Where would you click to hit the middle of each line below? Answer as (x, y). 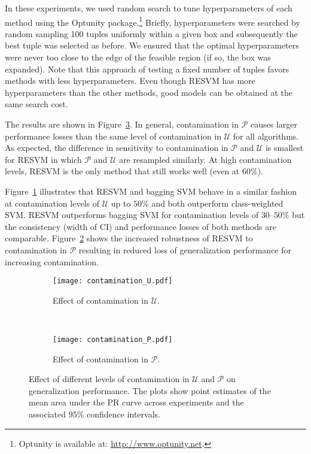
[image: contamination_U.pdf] (113, 281)
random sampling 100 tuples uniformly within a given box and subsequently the (151, 33)
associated (47, 414)
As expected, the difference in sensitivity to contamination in (117, 148)
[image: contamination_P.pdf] (113, 339)
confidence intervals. (123, 414)
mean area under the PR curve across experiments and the (136, 402)
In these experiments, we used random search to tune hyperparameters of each (149, 8)
